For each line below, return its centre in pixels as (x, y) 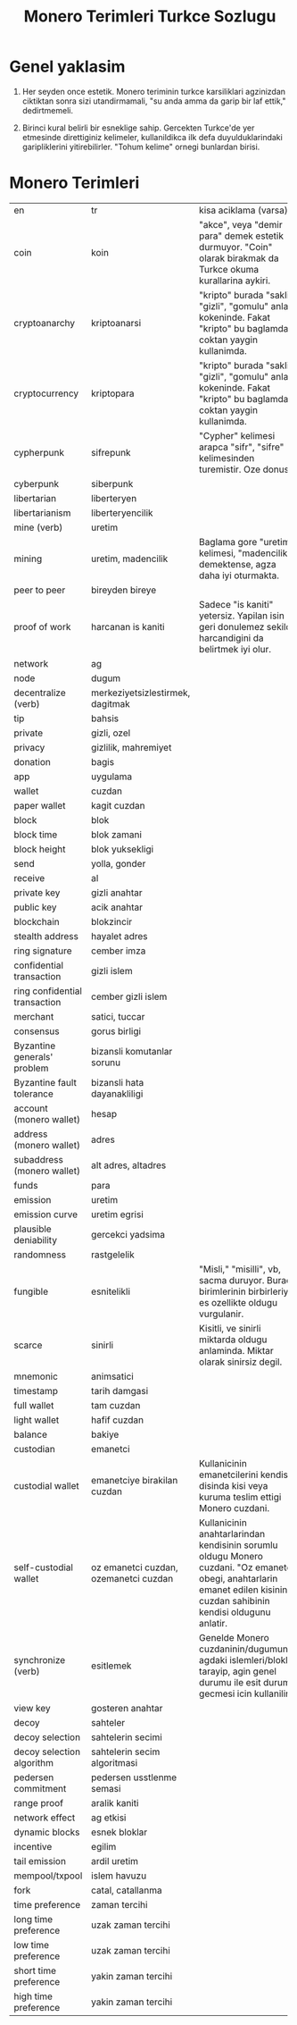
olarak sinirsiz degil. (241, 1362)
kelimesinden (227, 458)
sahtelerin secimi (126, 1737)
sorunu (106, 1063)
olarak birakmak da (239, 258)
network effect (45, 1818)
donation (32, 761)
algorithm (34, 1762)
